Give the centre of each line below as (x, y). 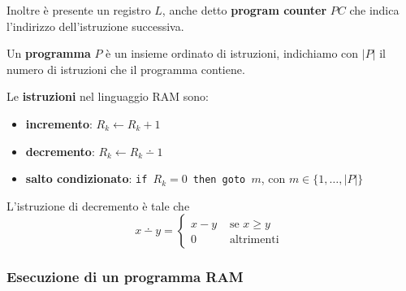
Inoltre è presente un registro (79, 10)
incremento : (59, 123)
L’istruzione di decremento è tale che (98, 205)
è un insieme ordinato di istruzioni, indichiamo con (232, 53)
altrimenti (254, 240)
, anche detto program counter (244, 10)
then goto (219, 180)
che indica (374, 10)
